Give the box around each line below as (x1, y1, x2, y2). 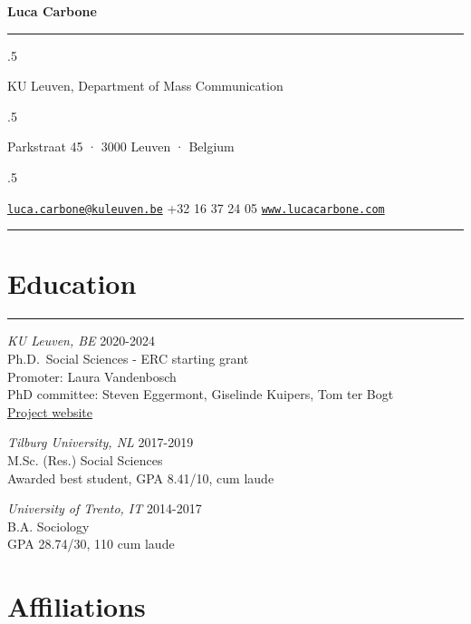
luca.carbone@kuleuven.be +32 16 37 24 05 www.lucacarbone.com (7, 198, 385, 217)
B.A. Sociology (7, 516, 90, 535)
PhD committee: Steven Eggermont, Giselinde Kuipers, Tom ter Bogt (7, 385, 394, 404)
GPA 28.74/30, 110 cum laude (7, 534, 175, 553)
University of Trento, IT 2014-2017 (7, 499, 202, 518)
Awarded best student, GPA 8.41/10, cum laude (7, 468, 274, 487)
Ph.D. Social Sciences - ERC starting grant (7, 348, 249, 367)
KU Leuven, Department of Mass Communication (7, 76, 284, 95)
